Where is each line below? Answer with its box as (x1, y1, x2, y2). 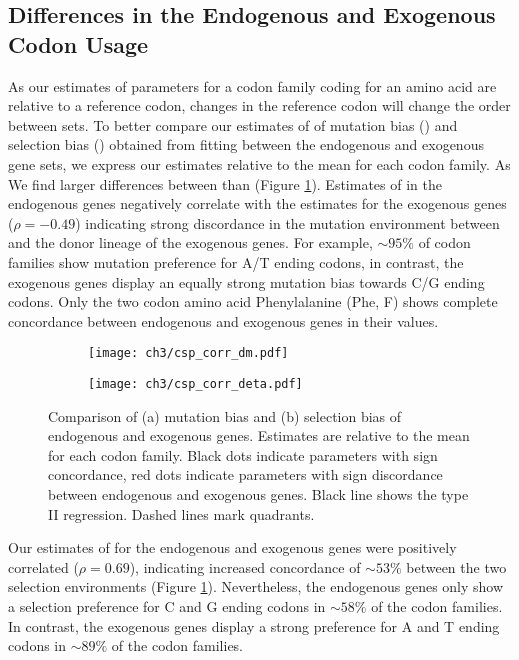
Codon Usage (8, 28, 149, 59)
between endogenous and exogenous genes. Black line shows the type (48, 484, 469, 504)
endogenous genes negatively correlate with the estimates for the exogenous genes (8, 193, 507, 214)
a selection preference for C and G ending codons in (8, 595, 326, 616)
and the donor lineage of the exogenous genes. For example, (8, 232, 373, 253)
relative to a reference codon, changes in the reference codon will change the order (8, 95, 511, 116)
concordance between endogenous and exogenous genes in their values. (8, 310, 439, 331)
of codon (418, 232, 471, 253)
